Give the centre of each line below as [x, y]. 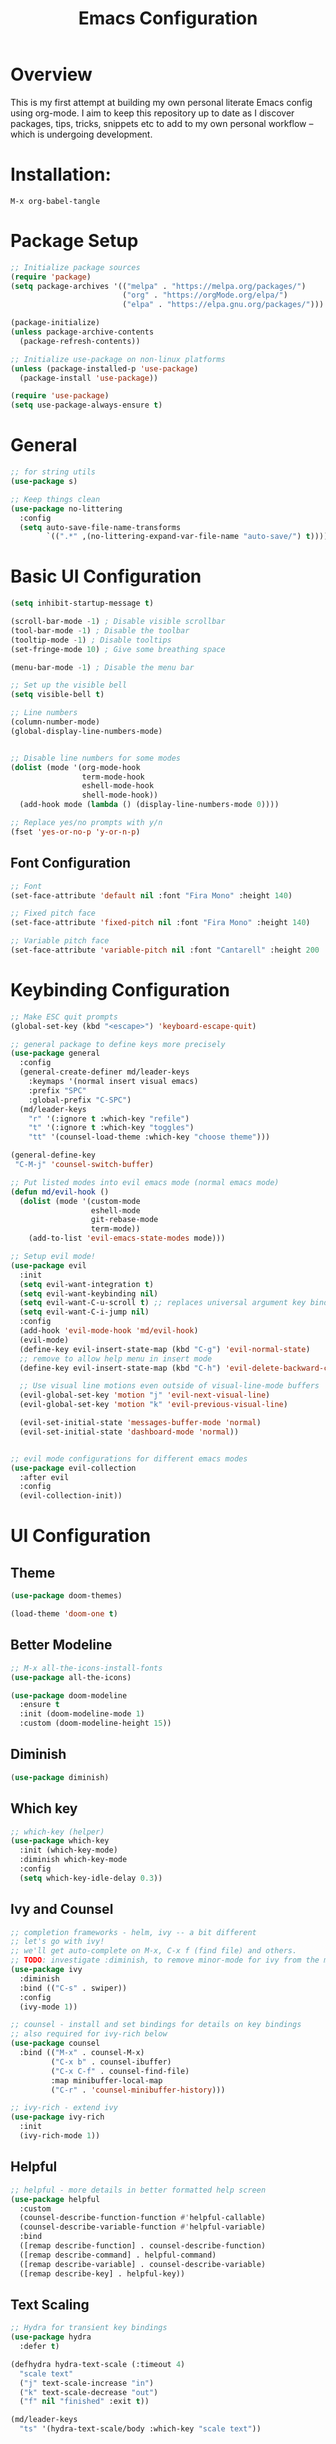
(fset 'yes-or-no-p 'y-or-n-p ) [75, 832]
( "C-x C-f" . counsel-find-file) [120, 2071]
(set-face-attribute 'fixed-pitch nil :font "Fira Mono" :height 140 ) [160, 923]
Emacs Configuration [168, 18]
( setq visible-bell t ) [57, 695]
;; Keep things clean [55, 499]
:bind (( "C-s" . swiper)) [73, 1988]
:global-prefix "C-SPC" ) [80, 1100]
